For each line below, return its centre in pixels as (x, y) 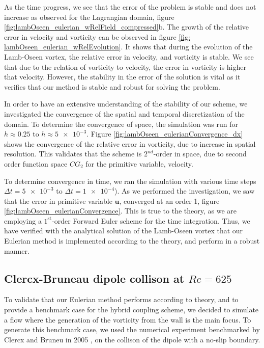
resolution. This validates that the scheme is (73, 154)
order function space (36, 163)
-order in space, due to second (200, 154)
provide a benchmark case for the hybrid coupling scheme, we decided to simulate (131, 310)
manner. (17, 250)
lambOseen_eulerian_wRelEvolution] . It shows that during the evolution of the (128, 47)
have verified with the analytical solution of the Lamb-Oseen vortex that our (124, 231)
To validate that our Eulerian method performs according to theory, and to (121, 299)
